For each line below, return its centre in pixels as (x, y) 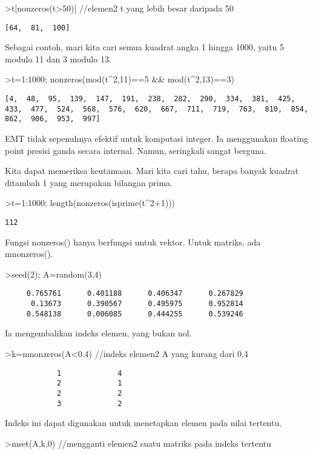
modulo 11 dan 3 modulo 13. (58, 58)
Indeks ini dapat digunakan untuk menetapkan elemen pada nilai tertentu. (143, 423)
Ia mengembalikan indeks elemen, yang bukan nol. (98, 333)
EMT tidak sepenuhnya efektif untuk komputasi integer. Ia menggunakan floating (156, 138)
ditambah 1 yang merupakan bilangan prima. (89, 182)
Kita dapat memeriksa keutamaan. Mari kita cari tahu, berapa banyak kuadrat (152, 171)
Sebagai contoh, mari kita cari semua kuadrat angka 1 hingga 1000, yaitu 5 (145, 47)
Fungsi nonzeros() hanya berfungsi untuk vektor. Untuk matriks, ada (133, 242)
